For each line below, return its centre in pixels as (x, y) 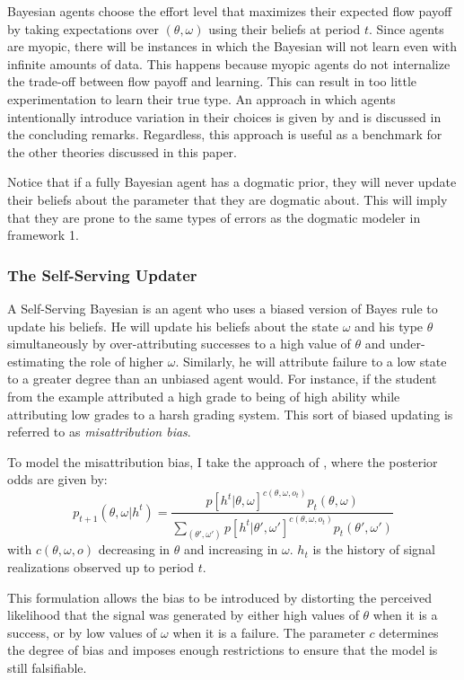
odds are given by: (57, 479)
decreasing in (134, 549)
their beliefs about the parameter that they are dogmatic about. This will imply (228, 199)
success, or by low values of (82, 632)
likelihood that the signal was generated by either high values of (183, 615)
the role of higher (116, 361)
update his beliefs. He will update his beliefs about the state (173, 326)
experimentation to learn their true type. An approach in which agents (201, 98)
